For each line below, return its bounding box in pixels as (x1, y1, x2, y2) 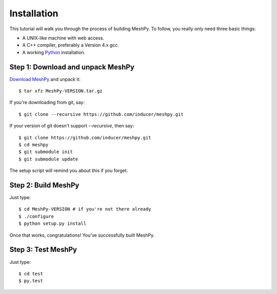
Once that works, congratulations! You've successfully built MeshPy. (9, 232, 155, 238)
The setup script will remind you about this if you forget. (9, 167, 128, 174)
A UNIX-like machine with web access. (22, 35, 105, 41)
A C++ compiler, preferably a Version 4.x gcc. (22, 42, 119, 48)
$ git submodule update (18, 156, 78, 162)
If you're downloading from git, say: (9, 99, 85, 106)
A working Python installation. (22, 49, 86, 55)
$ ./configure (18, 213, 54, 219)
